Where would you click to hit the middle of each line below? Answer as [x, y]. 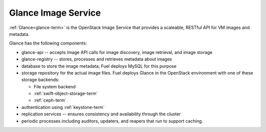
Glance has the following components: [48, 43]
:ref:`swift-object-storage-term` [66, 94]
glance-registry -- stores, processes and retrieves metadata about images [97, 59]
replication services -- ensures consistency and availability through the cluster [101, 114]
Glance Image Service [55, 13]
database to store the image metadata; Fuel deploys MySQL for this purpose [99, 66]
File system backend [55, 86]
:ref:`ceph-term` [50, 100]
